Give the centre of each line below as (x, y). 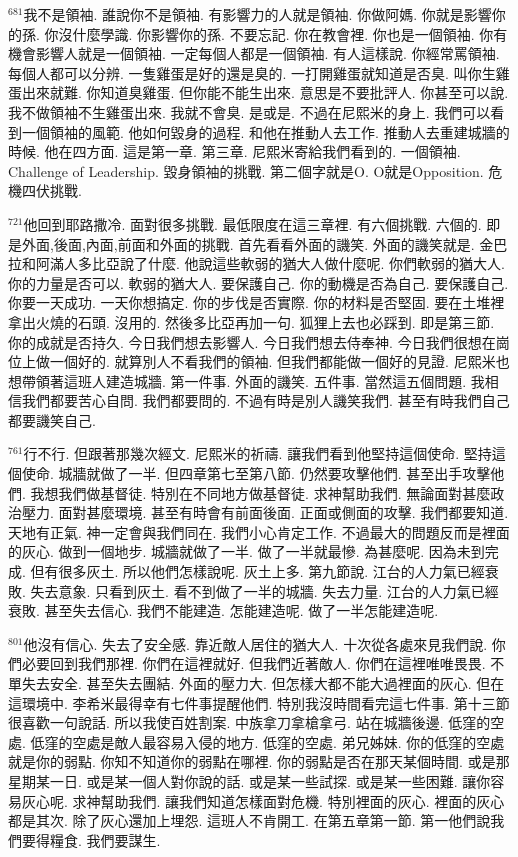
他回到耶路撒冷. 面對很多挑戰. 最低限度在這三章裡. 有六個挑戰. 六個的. (252, 223)
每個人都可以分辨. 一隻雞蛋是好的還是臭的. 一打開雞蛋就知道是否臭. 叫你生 (252, 72)
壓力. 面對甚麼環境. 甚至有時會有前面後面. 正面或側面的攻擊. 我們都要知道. (265, 512)
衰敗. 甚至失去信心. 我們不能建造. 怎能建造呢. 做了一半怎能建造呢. (223, 610)
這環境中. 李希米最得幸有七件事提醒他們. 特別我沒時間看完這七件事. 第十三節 (259, 702)
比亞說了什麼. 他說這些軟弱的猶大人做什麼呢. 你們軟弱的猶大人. (298, 263)
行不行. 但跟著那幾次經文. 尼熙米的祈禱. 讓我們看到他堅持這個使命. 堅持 (257, 453)
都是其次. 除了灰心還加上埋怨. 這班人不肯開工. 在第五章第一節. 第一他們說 (249, 820)
